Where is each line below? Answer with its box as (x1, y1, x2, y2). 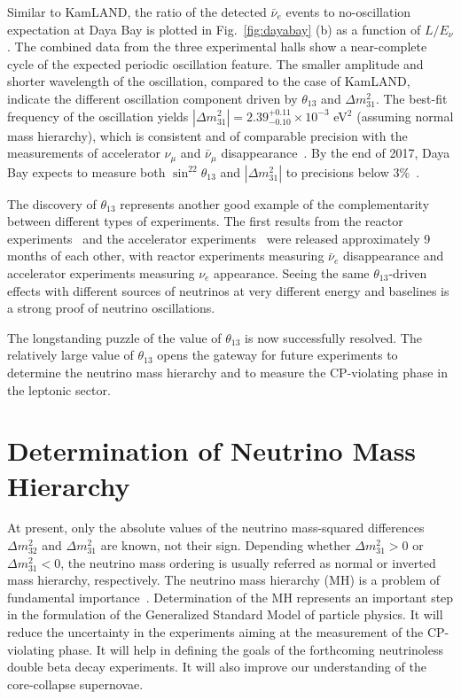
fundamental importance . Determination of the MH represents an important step (7, 587, 454, 606)
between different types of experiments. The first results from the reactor (7, 212, 403, 230)
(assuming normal (356, 106, 454, 125)
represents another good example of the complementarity (120, 194, 430, 213)
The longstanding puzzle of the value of (7, 328, 222, 346)
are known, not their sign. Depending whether (100, 536, 351, 555)
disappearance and (343, 246, 444, 265)
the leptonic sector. (7, 380, 111, 399)
